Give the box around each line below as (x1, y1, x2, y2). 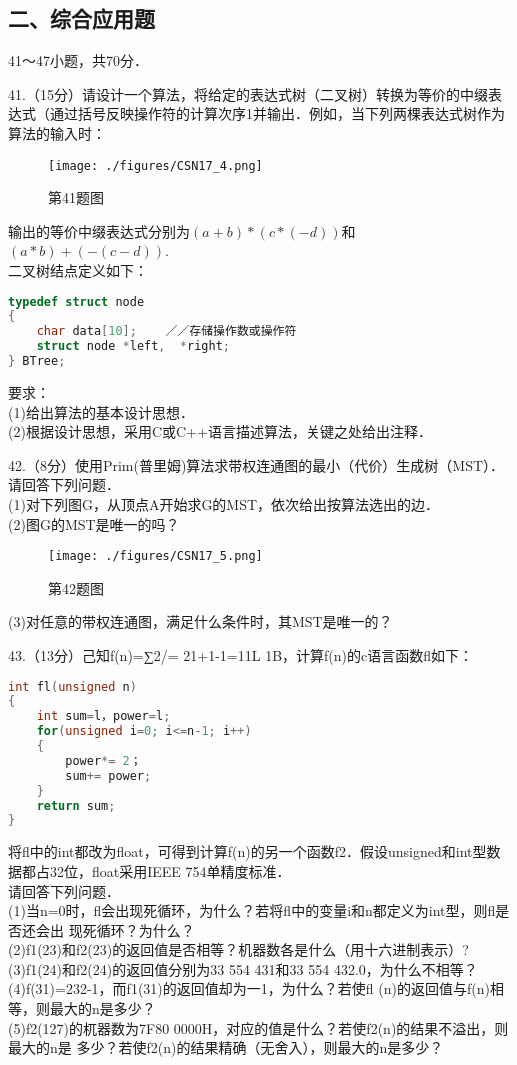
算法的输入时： (8, 122, 106, 143)
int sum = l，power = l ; (36, 709, 171, 724)
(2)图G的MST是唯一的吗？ (8, 513, 180, 534)
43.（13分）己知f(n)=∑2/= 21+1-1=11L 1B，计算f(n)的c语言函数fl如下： (8, 644, 474, 665)
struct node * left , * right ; (36, 339, 230, 354)
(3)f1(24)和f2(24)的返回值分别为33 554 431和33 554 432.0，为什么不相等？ (8, 958, 478, 979)
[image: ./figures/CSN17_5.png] (48, 549, 263, 564)
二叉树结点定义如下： (8, 260, 148, 281)
